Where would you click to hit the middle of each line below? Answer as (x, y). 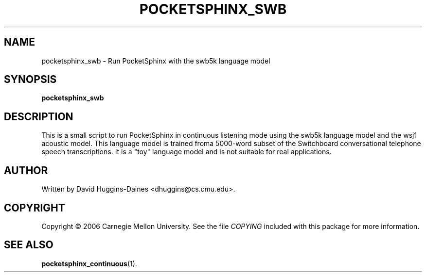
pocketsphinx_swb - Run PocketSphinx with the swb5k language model (156, 61)
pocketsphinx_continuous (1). (89, 263)
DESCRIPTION (39, 116)
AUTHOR (26, 170)
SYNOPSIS (30, 80)
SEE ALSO (29, 245)
